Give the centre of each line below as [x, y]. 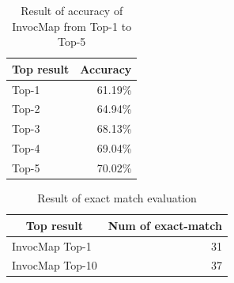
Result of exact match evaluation [117, 198]
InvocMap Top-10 [55, 265]
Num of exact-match [165, 225]
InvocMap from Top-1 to [72, 26]
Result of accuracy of [72, 10]
